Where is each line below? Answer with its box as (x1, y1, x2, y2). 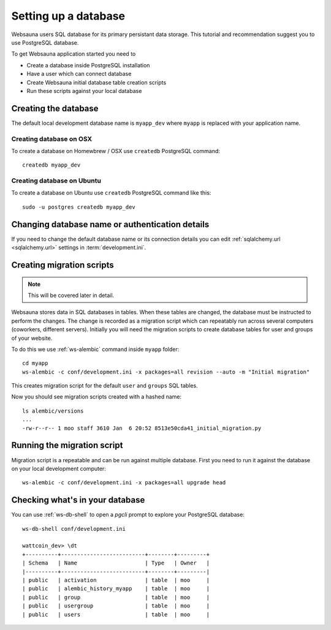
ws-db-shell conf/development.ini (22, 525, 126, 532)
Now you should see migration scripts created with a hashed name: (11, 393, 182, 400)
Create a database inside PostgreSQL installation (26, 61, 150, 69)
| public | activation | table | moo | (22, 576, 210, 583)
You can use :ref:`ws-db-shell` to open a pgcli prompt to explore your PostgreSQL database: (11, 511, 245, 519)
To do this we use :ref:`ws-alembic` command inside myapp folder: (11, 345, 180, 353)
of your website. (11, 334, 53, 342)
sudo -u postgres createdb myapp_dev (22, 203, 136, 211)
